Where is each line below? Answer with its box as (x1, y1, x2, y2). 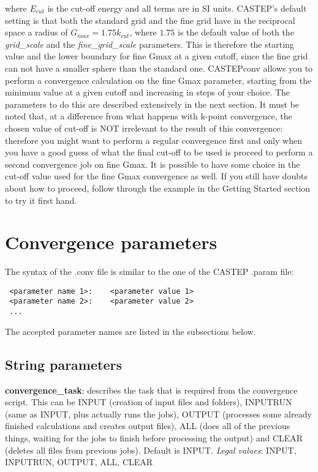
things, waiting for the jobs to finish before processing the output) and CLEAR (5, 431, 303, 444)
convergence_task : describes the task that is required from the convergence (5, 383, 298, 396)
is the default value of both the (177, 26, 294, 39)
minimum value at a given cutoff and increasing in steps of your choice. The (5, 86, 290, 99)
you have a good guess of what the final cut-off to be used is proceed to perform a (5, 146, 313, 159)
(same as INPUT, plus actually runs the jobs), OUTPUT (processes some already (5, 407, 312, 420)
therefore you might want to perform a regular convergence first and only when (5, 133, 302, 146)
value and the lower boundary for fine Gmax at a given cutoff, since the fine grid (5, 50, 308, 62)
